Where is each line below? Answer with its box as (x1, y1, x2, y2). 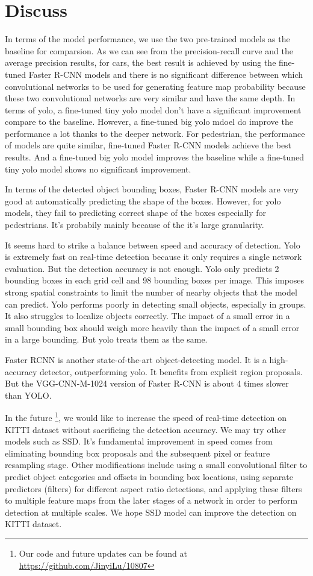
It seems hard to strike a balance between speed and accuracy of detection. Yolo (5, 238, 300, 251)
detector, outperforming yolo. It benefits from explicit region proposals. (39, 365, 303, 378)
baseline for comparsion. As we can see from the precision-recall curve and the (5, 44, 293, 57)
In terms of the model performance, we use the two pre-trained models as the (5, 33, 290, 45)
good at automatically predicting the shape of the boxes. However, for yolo (5, 194, 281, 207)
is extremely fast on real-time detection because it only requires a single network (5, 250, 302, 263)
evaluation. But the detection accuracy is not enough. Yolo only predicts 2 (5, 262, 279, 274)
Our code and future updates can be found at (19, 546, 187, 559)
